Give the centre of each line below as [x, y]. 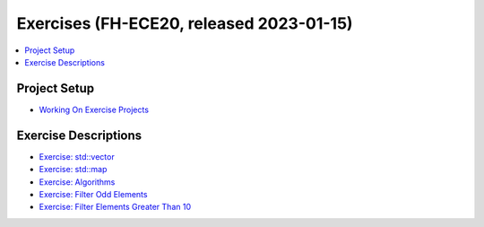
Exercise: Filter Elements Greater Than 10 [115, 207]
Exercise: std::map [73, 170]
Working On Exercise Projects [94, 109]
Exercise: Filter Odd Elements [93, 194]
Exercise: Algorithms [77, 182]
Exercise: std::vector [77, 156]
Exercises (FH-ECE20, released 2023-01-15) [185, 23]
